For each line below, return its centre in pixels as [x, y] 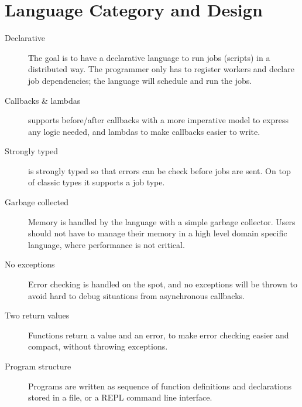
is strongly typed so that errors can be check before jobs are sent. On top [159, 170]
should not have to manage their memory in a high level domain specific [158, 233]
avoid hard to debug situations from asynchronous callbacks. [136, 295]
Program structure [38, 366]
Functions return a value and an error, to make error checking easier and [159, 335]
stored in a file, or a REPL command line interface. [120, 397]
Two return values [37, 315]
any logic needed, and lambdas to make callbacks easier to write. [144, 131]
